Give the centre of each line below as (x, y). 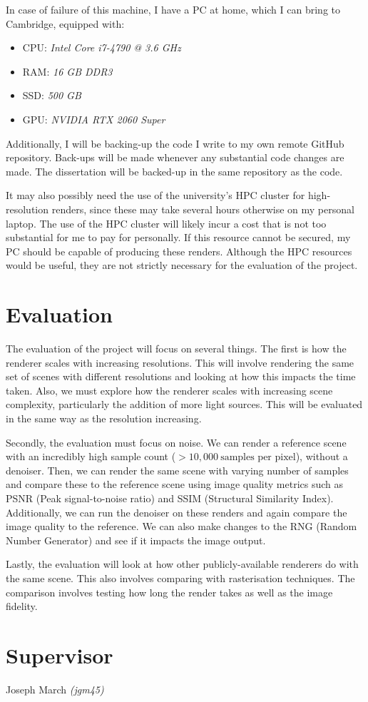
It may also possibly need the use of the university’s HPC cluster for (155, 195)
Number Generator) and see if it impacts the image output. (136, 540)
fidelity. (22, 606)
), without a (322, 456)
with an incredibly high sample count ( (91, 456)
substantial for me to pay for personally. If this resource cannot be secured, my (178, 237)
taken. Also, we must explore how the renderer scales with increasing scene (169, 390)
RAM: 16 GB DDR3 (67, 71)
